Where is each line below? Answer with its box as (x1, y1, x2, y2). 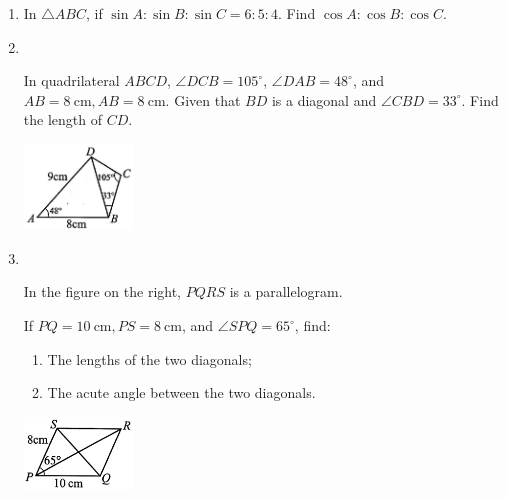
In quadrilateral (23, 70, 120, 91)
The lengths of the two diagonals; (47, 348, 252, 369)
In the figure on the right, (23, 281, 182, 302)
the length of (23, 109, 102, 130)
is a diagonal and (271, 89, 377, 110)
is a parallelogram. (229, 281, 343, 302)
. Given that (165, 89, 241, 110)
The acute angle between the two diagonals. (47, 382, 316, 403)
